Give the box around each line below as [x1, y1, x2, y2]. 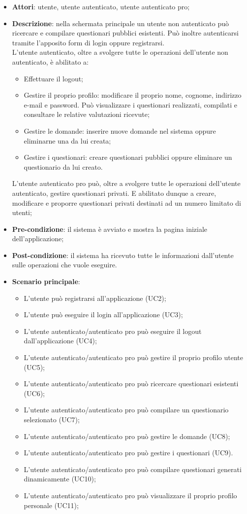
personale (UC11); [24, 500, 79, 510]
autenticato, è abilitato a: [12, 56, 89, 67]
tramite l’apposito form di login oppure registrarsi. [12, 37, 165, 47]
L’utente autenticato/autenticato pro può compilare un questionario [24, 404, 229, 415]
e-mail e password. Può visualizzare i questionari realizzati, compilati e [24, 99, 238, 110]
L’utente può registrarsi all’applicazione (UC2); [24, 293, 166, 303]
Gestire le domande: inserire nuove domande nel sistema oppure [24, 125, 216, 136]
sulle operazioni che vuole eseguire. [12, 259, 117, 270]
